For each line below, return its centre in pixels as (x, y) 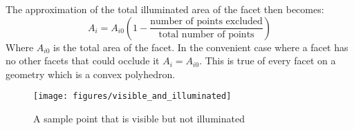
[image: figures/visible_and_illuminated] (132, 96)
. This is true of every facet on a (268, 61)
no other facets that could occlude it (83, 61)
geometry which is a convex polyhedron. (91, 74)
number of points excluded (206, 22)
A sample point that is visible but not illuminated (139, 119)
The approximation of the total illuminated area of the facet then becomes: (165, 9)
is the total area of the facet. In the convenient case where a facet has (201, 47)
